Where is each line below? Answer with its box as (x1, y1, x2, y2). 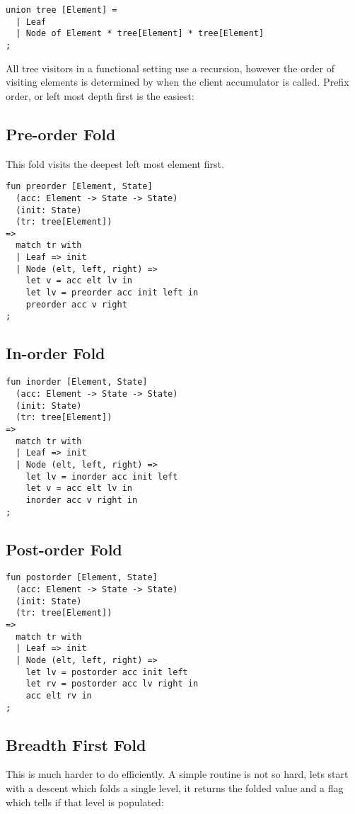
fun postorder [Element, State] (6, 572, 158, 583)
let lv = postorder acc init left (25, 667, 188, 677)
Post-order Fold (6, 538, 122, 560)
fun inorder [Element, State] (6, 377, 148, 388)
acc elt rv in (25, 690, 92, 701)
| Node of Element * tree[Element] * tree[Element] (16, 28, 264, 39)
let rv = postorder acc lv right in (25, 679, 199, 689)
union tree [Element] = (6, 5, 117, 15)
